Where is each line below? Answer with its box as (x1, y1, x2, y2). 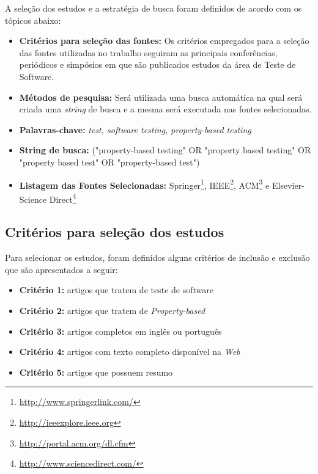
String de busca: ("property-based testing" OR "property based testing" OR (19, 144, 311, 156)
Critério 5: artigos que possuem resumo (19, 365, 173, 378)
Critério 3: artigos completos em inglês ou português (19, 324, 222, 337)
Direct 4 (49, 191, 76, 205)
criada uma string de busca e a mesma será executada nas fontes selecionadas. (19, 103, 312, 115)
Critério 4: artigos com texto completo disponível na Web (19, 345, 240, 358)
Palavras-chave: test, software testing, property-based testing (19, 123, 251, 136)
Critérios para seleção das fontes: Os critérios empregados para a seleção (19, 34, 309, 47)
